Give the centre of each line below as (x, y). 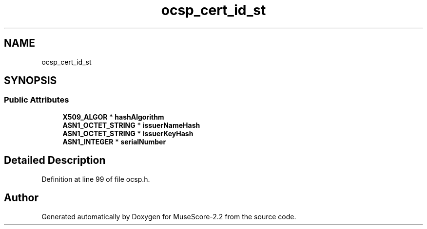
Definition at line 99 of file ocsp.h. (96, 179)
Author (21, 198)
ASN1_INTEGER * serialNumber (114, 141)
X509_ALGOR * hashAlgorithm (113, 117)
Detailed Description (55, 160)
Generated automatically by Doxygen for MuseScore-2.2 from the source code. (169, 216)
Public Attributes (37, 100)
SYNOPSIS (30, 81)
